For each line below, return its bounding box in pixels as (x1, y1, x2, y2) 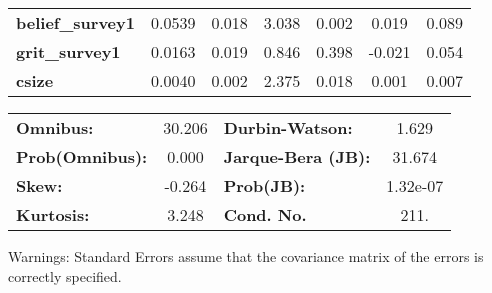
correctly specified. (8, 265, 122, 286)
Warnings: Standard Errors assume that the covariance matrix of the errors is (8, 246, 484, 266)
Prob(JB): (223, 174, 306, 197)
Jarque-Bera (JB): (223, 145, 371, 168)
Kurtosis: (16, 203, 90, 226)
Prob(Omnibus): (16, 145, 148, 168)
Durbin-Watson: (223, 116, 353, 139)
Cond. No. (223, 203, 307, 226)
